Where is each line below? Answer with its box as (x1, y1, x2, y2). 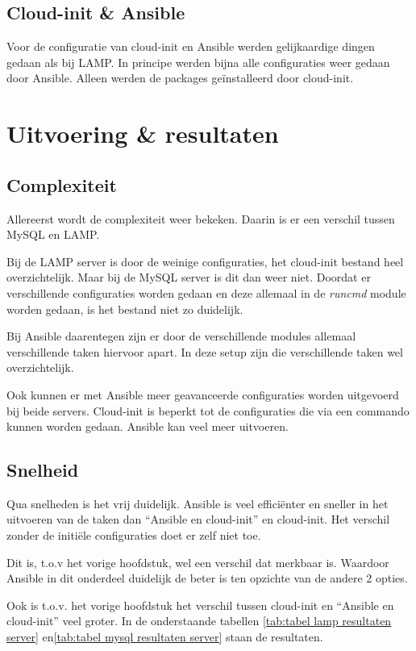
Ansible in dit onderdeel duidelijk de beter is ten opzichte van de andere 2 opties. (6, 570, 408, 586)
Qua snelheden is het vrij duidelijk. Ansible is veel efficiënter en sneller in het (6, 495, 389, 511)
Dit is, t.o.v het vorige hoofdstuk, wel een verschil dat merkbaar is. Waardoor (6, 553, 389, 570)
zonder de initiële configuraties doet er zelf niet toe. (6, 527, 261, 544)
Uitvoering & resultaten (6, 117, 279, 150)
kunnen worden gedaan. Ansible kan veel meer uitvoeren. (6, 418, 289, 435)
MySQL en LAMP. (6, 226, 100, 243)
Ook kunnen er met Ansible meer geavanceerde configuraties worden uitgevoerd (6, 386, 399, 403)
